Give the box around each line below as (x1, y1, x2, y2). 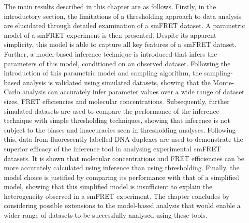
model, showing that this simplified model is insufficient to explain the (4, 181, 212, 192)
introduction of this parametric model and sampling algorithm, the (4, 68, 202, 78)
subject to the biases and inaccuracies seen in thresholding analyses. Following (4, 124, 236, 134)
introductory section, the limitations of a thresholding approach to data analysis (4, 11, 242, 21)
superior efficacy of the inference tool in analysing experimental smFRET (4, 143, 221, 153)
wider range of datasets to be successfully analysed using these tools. (4, 210, 207, 220)
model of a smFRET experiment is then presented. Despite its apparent (4, 30, 217, 40)
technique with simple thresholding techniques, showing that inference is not (4, 115, 230, 125)
